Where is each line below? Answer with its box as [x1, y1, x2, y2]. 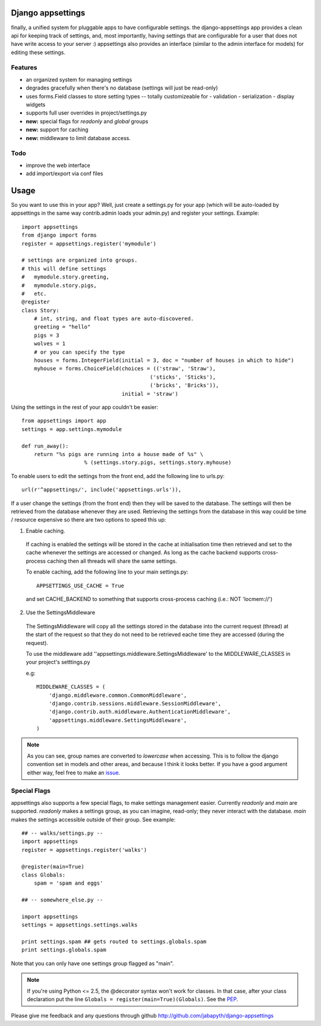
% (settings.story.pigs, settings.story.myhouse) [84, 459, 232, 466]
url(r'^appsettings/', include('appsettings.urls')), [21, 486, 181, 493]
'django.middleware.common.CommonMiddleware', [48, 692, 187, 699]
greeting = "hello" [33, 324, 91, 330]
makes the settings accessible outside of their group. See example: [11, 816, 176, 823]
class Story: [21, 307, 59, 314]
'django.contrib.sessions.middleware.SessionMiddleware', [48, 700, 222, 706]
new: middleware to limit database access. [26, 134, 131, 141]
